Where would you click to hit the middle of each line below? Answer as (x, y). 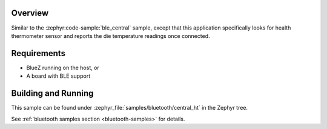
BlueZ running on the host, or (63, 68)
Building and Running (52, 93)
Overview (30, 13)
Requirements (38, 53)
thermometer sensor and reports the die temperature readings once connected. (111, 36)
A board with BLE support (58, 76)
